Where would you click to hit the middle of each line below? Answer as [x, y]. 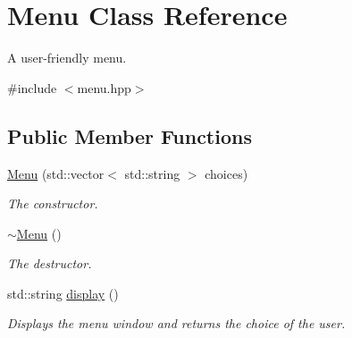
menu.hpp [104, 87]
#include [32, 87]
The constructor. [53, 203]
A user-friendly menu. [67, 58]
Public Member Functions [130, 135]
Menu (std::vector [56, 173]
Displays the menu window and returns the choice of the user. [176, 323]
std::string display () [63, 293]
